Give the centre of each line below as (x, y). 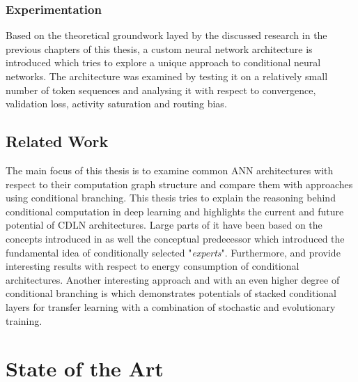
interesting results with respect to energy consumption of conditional (153, 266)
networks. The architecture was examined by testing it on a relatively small (167, 76)
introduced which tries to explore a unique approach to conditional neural (163, 62)
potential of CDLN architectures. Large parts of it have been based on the (164, 225)
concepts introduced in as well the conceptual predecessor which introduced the (175, 238)
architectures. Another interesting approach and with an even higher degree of (173, 279)
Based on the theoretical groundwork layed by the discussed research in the (166, 35)
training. (24, 320)
